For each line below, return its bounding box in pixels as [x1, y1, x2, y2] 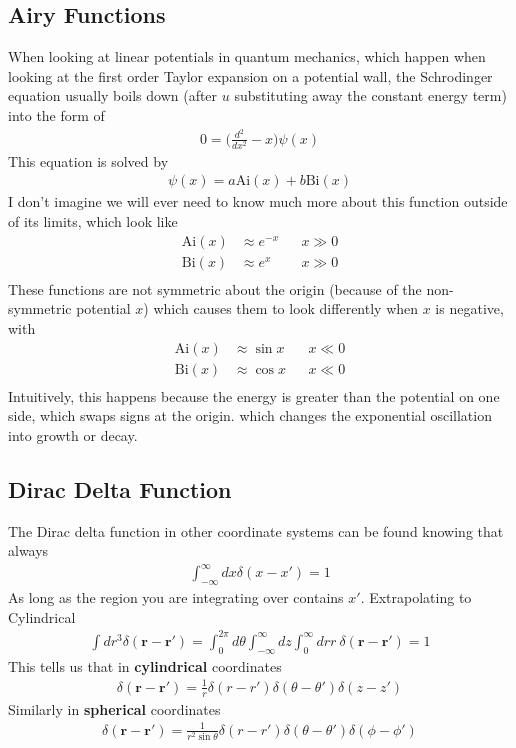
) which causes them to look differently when [143, 298, 419, 319]
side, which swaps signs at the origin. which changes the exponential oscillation [8, 405, 492, 426]
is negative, [435, 298, 504, 319]
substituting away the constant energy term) [234, 85, 507, 106]
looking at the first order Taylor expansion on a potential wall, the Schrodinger [8, 65, 493, 86]
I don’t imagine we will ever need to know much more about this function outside [8, 191, 508, 212]
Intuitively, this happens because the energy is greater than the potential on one [8, 385, 500, 406]
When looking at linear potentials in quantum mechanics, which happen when [8, 46, 486, 67]
